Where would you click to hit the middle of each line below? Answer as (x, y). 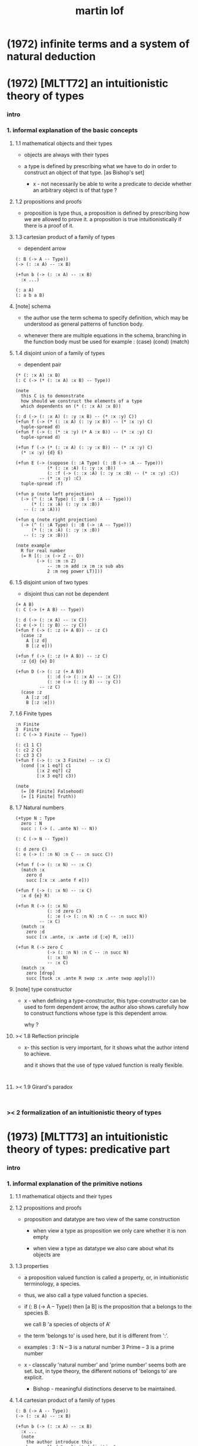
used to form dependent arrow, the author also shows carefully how (106, 1007)
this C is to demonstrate (52, 396)
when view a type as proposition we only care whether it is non (109, 1230)
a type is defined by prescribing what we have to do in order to (100, 166)
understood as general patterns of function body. (84, 324)
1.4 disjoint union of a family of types (60, 353)
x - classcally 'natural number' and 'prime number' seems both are (105, 1365)
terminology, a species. (52, 1283)
